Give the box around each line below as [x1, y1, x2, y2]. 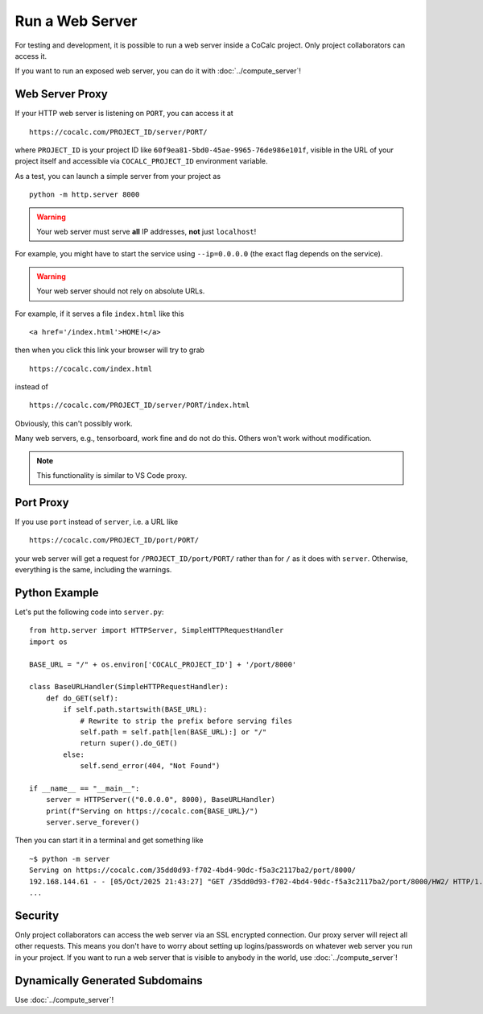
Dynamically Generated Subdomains [14, 974, 203, 987]
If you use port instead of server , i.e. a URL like [14, 517, 179, 526]
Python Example [14, 585, 100, 600]
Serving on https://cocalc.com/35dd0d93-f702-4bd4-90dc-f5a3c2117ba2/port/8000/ [29, 866, 357, 875]
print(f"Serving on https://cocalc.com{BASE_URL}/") [45, 806, 259, 816]
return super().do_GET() [80, 738, 179, 748]
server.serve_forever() [45, 818, 140, 827]
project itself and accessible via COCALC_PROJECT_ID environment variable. [14, 156, 269, 166]
